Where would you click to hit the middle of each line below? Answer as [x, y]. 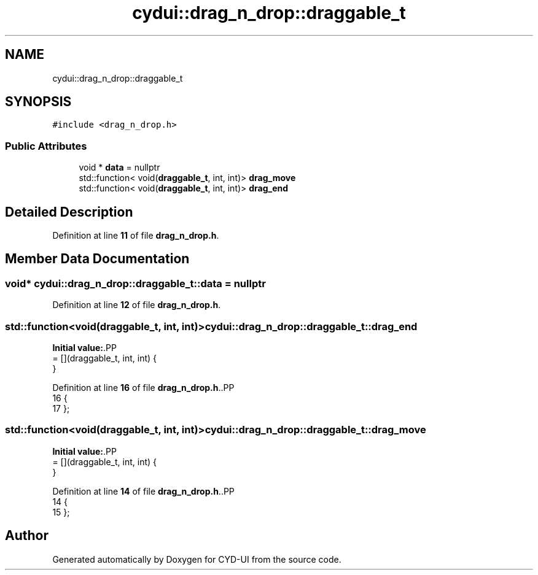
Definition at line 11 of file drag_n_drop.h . [136, 236]
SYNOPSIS [38, 102]
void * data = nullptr [119, 168]
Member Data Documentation [97, 259]
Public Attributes [46, 146]
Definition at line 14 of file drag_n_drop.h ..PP [143, 491]
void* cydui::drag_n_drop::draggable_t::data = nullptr [135, 283]
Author [27, 536]
